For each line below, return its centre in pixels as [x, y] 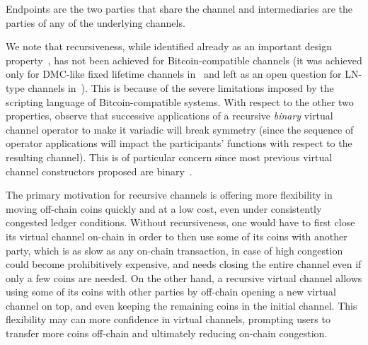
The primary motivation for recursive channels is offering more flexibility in [169, 195]
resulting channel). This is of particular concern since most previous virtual [169, 157]
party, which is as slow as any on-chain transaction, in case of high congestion [174, 250]
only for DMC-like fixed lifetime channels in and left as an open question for [174, 74]
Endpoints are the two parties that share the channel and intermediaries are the [179, 8]
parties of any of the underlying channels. [96, 22]
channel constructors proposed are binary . [99, 171]
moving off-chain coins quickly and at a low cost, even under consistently [164, 208]
